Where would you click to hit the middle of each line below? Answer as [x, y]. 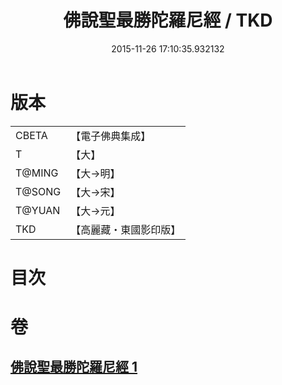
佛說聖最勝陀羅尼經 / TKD [168, 20]
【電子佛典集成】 [111, 136]
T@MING [37, 173]
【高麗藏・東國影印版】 [126, 229]
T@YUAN [38, 210]
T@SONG [38, 191]
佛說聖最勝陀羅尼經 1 [74, 367]
